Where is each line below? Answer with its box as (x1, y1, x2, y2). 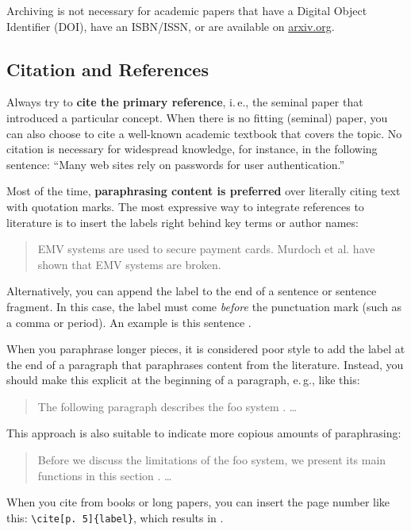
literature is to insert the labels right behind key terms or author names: (6, 214, 359, 230)
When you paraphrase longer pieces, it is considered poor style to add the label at (6, 341, 405, 357)
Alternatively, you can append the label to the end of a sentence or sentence (6, 283, 377, 299)
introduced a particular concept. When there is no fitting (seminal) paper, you (6, 109, 388, 125)
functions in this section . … (37, 467, 172, 483)
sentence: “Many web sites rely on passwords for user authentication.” (6, 156, 345, 172)
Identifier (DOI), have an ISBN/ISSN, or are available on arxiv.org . (6, 17, 335, 34)
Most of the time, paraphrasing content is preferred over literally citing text (6, 183, 401, 199)
